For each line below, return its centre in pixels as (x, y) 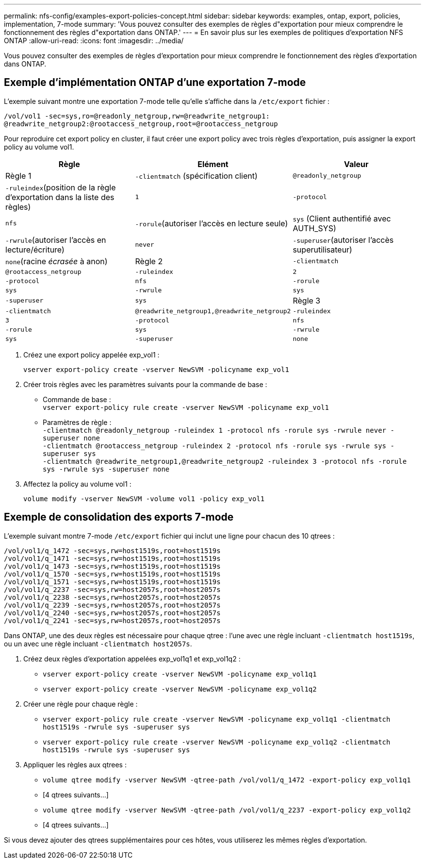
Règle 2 (149, 261)
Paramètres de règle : (77, 422)
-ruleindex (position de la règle (61, 187)
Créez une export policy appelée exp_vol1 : (91, 355)
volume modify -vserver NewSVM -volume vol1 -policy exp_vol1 (144, 499)
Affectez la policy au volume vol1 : (77, 484)
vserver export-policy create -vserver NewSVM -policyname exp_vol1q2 (180, 689)
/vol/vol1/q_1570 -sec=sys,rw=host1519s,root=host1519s (112, 574)
